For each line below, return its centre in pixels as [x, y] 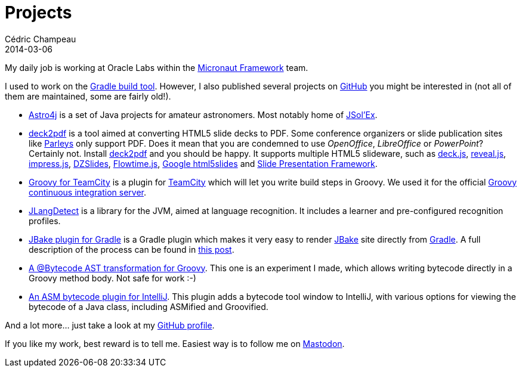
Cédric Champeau [41, 39]
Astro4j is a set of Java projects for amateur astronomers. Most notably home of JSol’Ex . [203, 114]
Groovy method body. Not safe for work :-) [112, 278]
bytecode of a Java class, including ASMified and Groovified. [149, 306]
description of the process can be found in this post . [132, 249]
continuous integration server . [87, 192]
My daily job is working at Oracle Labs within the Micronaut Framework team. [157, 67]
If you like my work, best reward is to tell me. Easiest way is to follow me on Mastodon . [175, 343]
